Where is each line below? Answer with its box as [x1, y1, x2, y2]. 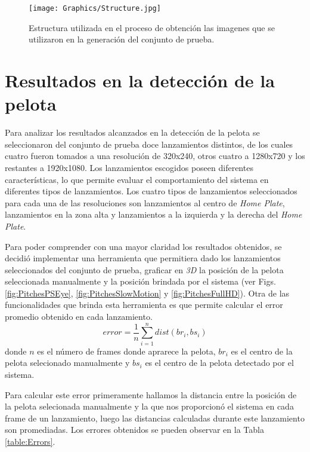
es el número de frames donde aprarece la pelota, [37, 344, 216, 357]
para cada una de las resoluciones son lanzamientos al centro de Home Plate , [5, 196, 285, 209]
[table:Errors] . [5, 435, 55, 447]
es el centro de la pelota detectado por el [145, 356, 294, 369]
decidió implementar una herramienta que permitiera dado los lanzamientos [5, 252, 281, 264]
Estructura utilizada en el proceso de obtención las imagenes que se [29, 21, 275, 33]
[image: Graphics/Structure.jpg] [29, 4, 161, 13]
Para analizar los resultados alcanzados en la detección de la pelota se [5, 126, 260, 139]
